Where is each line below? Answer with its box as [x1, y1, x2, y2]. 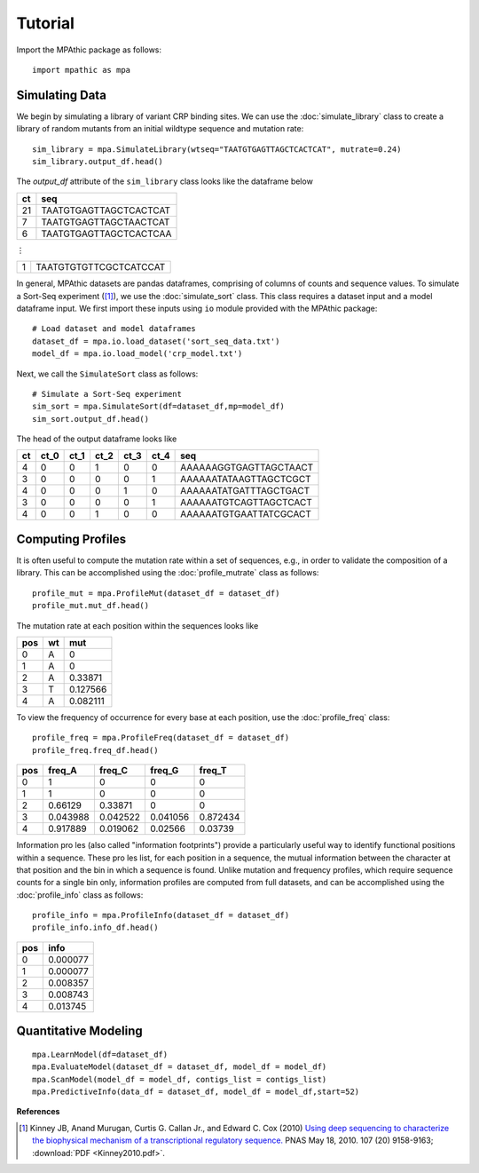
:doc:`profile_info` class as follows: [16, 889, 144, 900]
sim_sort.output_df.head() [32, 414, 150, 424]
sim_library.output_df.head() [32, 156, 164, 167]
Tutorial [16, 13, 75, 33]
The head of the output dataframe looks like [16, 433, 177, 444]
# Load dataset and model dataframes [32, 324, 197, 334]
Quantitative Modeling [16, 1024, 144, 1039]
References [16, 1106, 60, 1117]
